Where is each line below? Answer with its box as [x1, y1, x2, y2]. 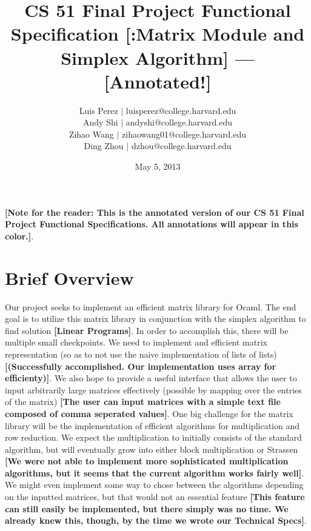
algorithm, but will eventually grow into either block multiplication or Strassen [5, 442, 298, 455]
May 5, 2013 [135, 160, 181, 173]
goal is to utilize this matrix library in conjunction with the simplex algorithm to [5, 312, 306, 325]
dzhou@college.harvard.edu [131, 139, 232, 152]
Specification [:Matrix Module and [10, 21, 305, 46]
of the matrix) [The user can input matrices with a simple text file [5, 395, 281, 408]
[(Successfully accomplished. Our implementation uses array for [5, 359, 276, 372]
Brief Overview [5, 265, 134, 290]
